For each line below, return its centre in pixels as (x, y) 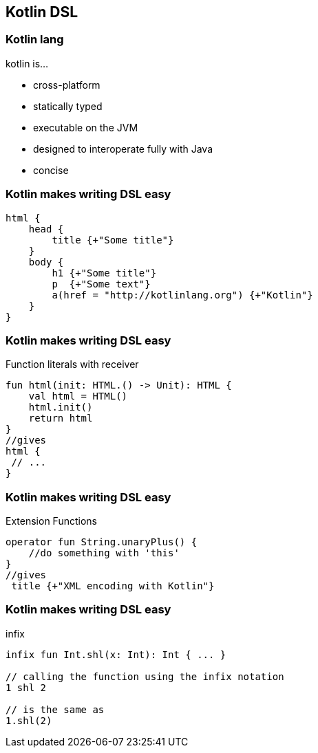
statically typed (68, 106)
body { (46, 262)
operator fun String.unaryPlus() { (102, 542)
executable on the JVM (86, 127)
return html (61, 418)
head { (46, 229)
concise (51, 170)
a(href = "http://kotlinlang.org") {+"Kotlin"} (182, 295)
